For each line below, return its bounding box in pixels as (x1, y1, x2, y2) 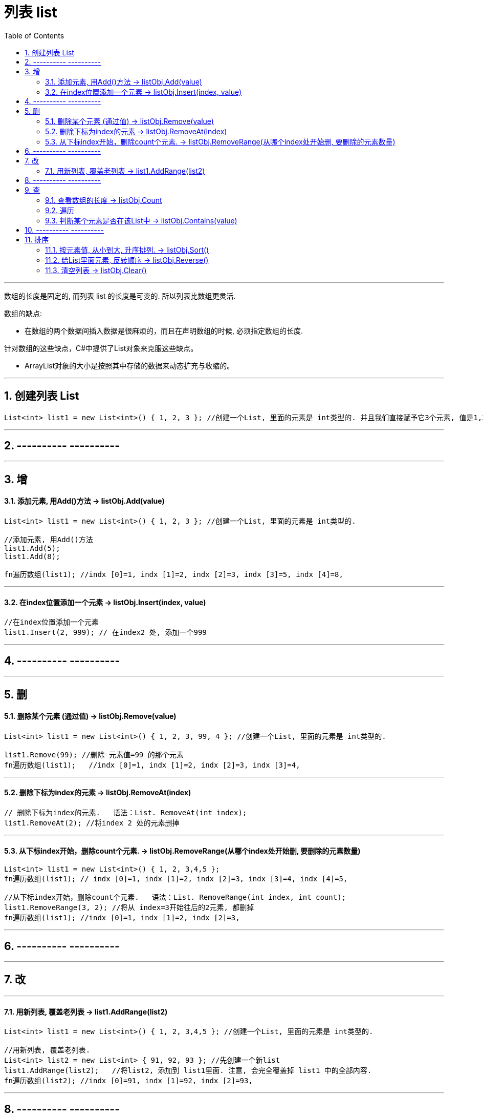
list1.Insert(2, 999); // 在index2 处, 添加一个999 (4, 628, 207, 637)
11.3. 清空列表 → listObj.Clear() (45, 265, 147, 275)
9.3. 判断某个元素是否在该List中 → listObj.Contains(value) (45, 216, 237, 225)
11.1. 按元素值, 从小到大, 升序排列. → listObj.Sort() (45, 245, 209, 254)
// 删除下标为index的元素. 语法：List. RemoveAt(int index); (4, 809, 247, 817)
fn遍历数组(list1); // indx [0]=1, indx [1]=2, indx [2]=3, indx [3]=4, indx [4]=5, (4, 875, 348, 883)
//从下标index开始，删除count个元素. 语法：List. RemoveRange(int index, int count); (4, 893, 346, 902)
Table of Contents (4, 31, 64, 40)
